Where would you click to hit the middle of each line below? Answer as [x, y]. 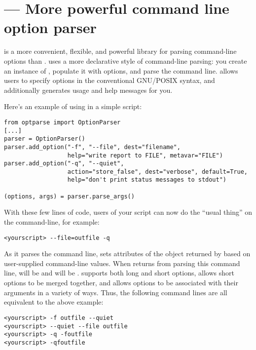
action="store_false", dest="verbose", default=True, [157, 172]
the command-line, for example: [52, 222]
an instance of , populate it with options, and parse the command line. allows [121, 70]
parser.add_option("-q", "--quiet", [64, 164]
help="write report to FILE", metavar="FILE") [145, 155]
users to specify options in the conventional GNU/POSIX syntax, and [110, 80]
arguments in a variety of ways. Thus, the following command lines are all [116, 292]
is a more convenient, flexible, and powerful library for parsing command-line [120, 51]
